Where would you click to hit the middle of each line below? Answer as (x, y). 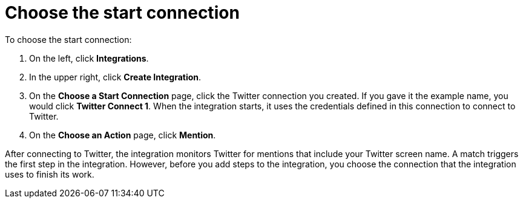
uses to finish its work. (50, 174)
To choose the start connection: (68, 39)
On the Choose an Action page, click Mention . (123, 135)
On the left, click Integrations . (89, 58)
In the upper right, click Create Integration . (115, 77)
